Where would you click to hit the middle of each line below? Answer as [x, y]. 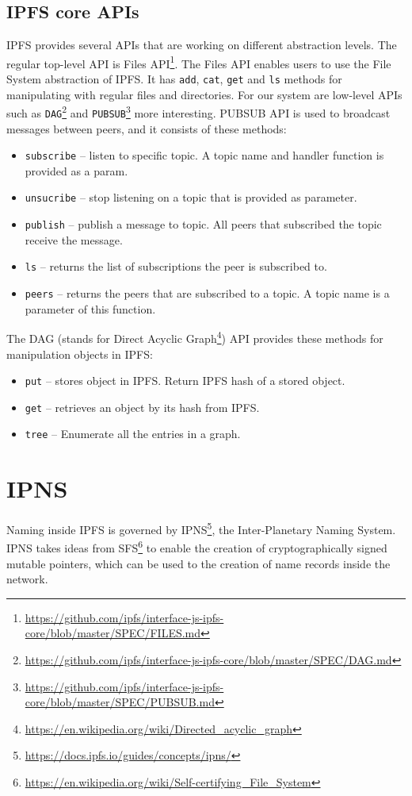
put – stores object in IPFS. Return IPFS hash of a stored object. [185, 381]
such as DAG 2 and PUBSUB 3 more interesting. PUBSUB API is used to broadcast [198, 112]
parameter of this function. [90, 308]
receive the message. [74, 239]
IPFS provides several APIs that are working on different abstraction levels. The [202, 45]
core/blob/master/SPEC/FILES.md [113, 633]
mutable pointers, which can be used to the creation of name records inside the [198, 563]
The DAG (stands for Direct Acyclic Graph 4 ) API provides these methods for [195, 337]
